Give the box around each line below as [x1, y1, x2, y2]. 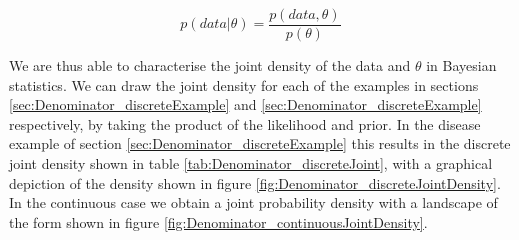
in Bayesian [426, 55, 497, 76]
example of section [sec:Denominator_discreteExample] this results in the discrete [9, 133, 511, 154]
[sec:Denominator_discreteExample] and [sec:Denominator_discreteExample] [9, 94, 482, 115]
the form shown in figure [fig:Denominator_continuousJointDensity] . [9, 211, 428, 232]
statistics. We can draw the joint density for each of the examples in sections [9, 74, 479, 95]
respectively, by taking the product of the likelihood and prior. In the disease [9, 113, 481, 134]
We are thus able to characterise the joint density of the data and [9, 55, 411, 76]
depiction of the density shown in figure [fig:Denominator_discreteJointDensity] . [9, 172, 501, 193]
